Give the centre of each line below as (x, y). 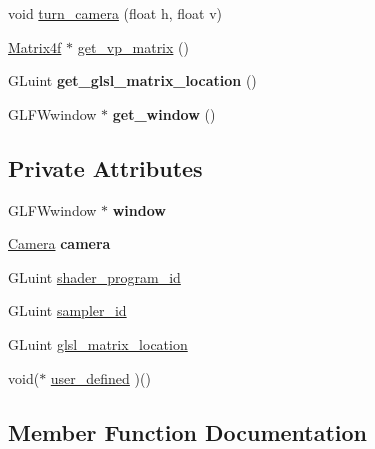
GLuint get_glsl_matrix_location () (132, 80)
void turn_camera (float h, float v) (115, 13)
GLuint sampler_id (67, 310)
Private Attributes (105, 167)
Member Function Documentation (188, 431)
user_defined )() (100, 377)
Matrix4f (35, 46)
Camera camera (59, 243)
